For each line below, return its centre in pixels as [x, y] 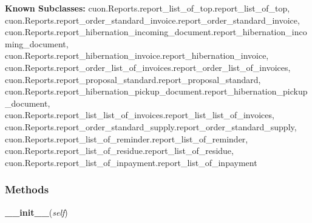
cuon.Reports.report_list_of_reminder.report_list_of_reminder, [127, 138]
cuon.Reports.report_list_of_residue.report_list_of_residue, [119, 151]
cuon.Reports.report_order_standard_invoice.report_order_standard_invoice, [152, 20]
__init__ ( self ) [36, 212]
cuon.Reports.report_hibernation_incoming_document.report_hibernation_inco [156, 32]
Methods [27, 189]
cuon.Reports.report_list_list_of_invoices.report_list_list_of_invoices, [140, 115]
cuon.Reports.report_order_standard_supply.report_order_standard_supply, [151, 126]
